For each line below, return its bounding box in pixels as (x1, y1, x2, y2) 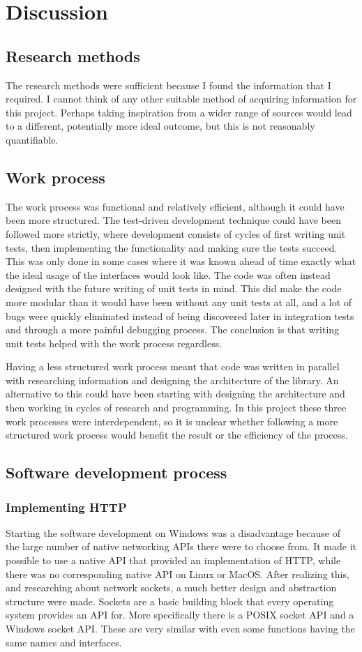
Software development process (6, 462, 227, 483)
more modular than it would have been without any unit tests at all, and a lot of (6, 294, 352, 309)
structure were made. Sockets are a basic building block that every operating (6, 593, 334, 608)
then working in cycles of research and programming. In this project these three (6, 400, 347, 415)
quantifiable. (6, 132, 59, 146)
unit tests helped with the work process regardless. (6, 335, 223, 350)
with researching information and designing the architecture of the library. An (6, 372, 339, 387)
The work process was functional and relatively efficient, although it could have (6, 199, 345, 213)
